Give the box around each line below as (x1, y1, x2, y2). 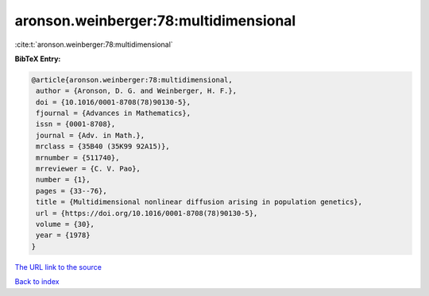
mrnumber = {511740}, (36, 153, 120, 162)
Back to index (14, 277, 60, 286)
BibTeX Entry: (14, 54, 61, 63)
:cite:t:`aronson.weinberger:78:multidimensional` (14, 40, 174, 49)
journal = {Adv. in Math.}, (36, 131, 145, 140)
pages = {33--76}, (36, 186, 107, 195)
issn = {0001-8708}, (36, 120, 116, 129)
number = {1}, (36, 175, 91, 184)
